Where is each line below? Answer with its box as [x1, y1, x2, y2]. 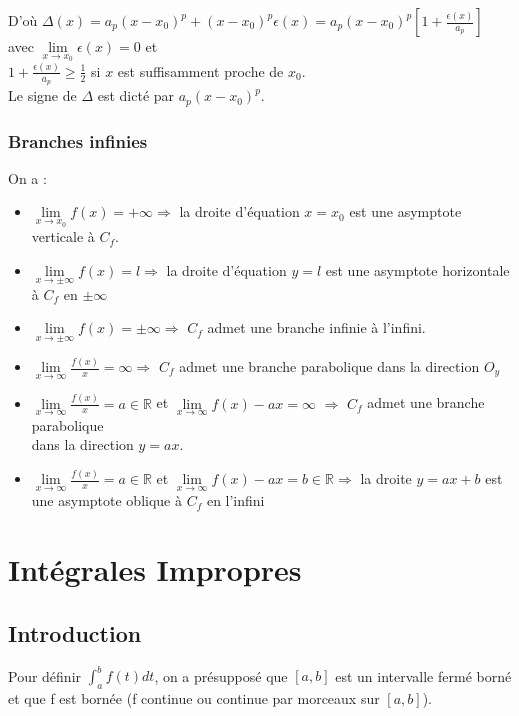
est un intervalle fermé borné [335, 665, 512, 686]
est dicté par [97, 85, 175, 106]
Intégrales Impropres [8, 549, 302, 590]
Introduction [8, 617, 142, 648]
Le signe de [8, 85, 77, 106]
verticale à [31, 226, 95, 247]
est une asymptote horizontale [325, 259, 510, 280]
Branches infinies [8, 128, 148, 153]
